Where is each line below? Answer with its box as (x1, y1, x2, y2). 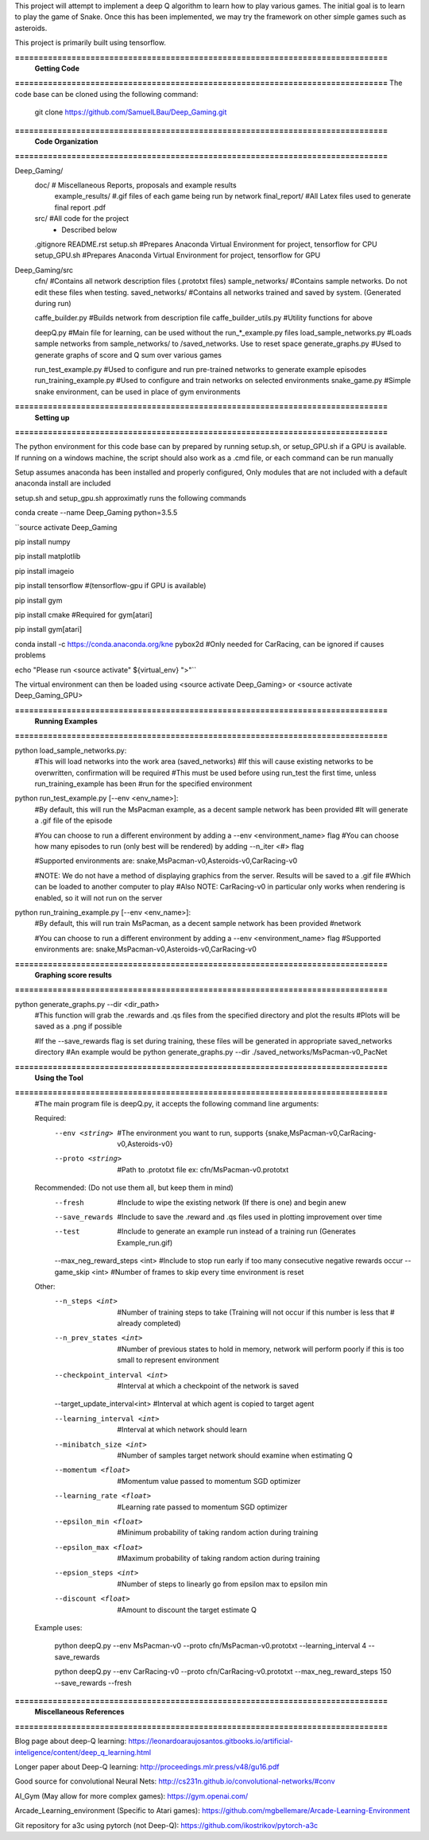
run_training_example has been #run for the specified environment (34, 779, 253, 788)
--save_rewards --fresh (54, 1678, 132, 1687)
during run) (34, 298, 71, 308)
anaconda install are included (14, 478, 111, 488)
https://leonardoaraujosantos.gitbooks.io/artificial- (128, 1737, 293, 1746)
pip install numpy (14, 537, 71, 547)
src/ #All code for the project (34, 214, 129, 223)
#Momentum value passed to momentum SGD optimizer (117, 1476, 301, 1486)
